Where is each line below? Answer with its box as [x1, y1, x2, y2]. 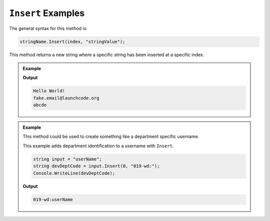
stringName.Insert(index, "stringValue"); [19, 39, 125, 45]
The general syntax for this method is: [9, 25, 87, 31]
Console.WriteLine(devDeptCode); [33, 170, 115, 176]
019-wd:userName [33, 196, 73, 202]
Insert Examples [9, 8, 85, 19]
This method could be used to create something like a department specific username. [22, 133, 199, 140]
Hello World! [33, 88, 65, 94]
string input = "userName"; [33, 156, 102, 162]
